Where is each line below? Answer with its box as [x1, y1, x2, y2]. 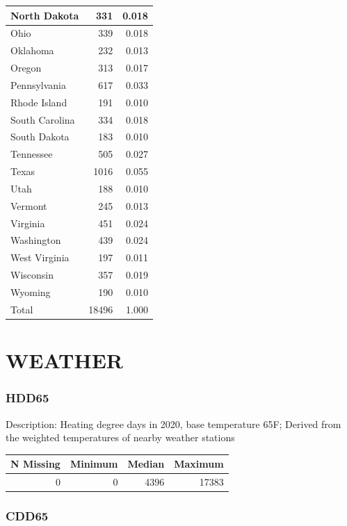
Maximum [174, 457, 224, 471]
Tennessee [10, 147, 53, 161]
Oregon [10, 60, 42, 75]
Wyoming [10, 285, 51, 299]
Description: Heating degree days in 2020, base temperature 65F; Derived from [6, 416, 341, 431]
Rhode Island [10, 94, 67, 109]
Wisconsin [10, 268, 54, 282]
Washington [10, 233, 61, 247]
